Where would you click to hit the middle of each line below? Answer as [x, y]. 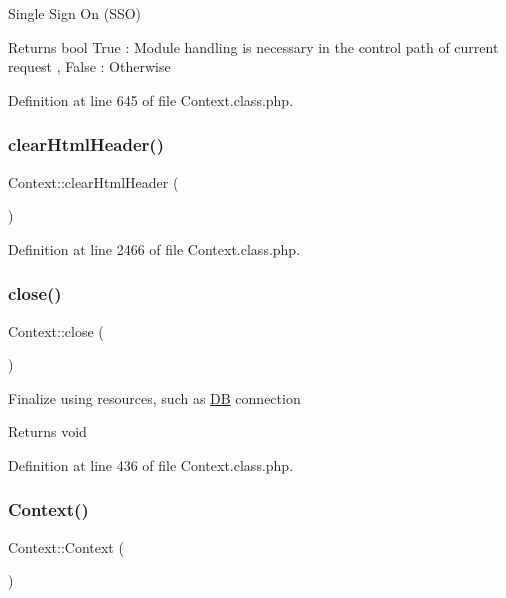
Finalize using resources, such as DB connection [154, 397]
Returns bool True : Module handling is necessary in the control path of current [253, 46]
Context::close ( [56, 330]
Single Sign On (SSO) [75, 13]
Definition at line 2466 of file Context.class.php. [154, 248]
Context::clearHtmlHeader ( [93, 181]
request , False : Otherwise [89, 66]
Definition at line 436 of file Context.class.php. [151, 464]
